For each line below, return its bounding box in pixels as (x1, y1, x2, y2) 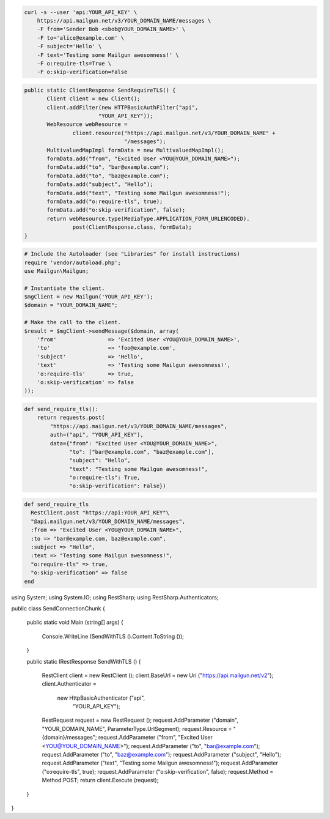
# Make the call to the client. (24, 319, 122, 326)
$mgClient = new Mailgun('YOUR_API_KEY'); (24, 294, 153, 300)
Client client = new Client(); (46, 95, 141, 102)
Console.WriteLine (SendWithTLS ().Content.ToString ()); (42, 632, 185, 640)
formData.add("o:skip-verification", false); (46, 207, 186, 213)
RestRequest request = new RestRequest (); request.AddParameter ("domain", (42, 716, 238, 724)
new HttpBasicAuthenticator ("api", (57, 694, 145, 702)
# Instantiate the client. (24, 284, 105, 292)
